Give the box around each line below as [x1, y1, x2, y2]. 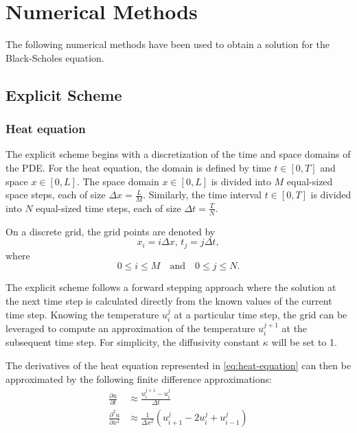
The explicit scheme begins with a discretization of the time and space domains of [5, 147, 351, 161]
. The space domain [76, 174, 159, 188]
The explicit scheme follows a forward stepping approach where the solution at [5, 280, 336, 294]
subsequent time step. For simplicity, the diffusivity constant [5, 335, 260, 349]
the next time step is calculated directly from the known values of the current [5, 293, 332, 307]
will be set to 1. [271, 335, 337, 349]
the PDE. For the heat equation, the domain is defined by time [5, 160, 271, 174]
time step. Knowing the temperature [5, 307, 159, 321]
